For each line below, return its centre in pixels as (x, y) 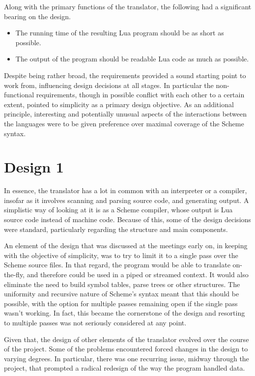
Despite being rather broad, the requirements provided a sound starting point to (125, 75)
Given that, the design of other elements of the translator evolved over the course (127, 339)
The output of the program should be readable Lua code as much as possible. (132, 59)
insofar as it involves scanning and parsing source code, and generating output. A (127, 200)
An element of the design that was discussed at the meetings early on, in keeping (126, 246)
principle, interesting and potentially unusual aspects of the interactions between (126, 114)
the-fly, (14, 274)
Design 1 (34, 167)
